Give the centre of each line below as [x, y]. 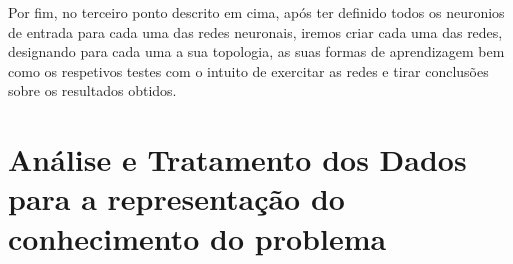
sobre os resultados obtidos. [92, 90]
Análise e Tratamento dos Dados [237, 159]
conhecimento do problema [197, 237]
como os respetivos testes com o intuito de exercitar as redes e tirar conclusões [248, 70]
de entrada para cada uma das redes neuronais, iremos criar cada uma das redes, [255, 31]
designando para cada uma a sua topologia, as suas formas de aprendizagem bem [256, 51]
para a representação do [176, 198]
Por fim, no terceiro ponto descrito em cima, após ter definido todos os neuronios [256, 12]
